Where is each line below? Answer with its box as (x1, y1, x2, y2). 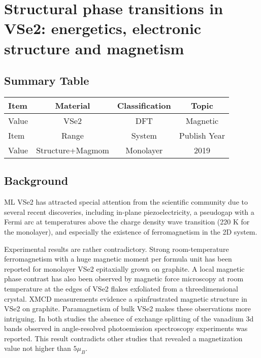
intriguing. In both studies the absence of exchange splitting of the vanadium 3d (4, 313, 254, 323)
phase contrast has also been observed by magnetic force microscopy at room (4, 273, 244, 284)
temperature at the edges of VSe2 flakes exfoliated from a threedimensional (4, 283, 238, 294)
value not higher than (4, 343, 71, 353)
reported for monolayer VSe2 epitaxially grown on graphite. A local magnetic (4, 263, 245, 274)
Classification (117, 99, 171, 111)
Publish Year (179, 129, 225, 141)
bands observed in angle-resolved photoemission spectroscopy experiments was (4, 323, 248, 334)
